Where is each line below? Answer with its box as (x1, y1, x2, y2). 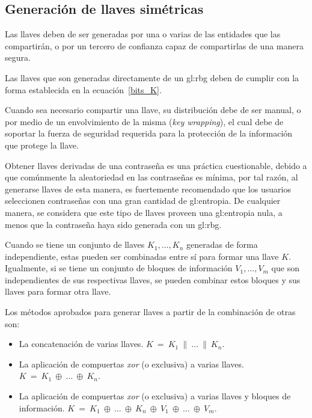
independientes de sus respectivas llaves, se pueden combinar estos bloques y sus (5, 273, 301, 286)
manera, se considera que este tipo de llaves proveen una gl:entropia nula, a (5, 206, 283, 218)
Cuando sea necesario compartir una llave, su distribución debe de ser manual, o (5, 103, 301, 116)
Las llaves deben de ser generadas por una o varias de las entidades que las (5, 28, 281, 40)
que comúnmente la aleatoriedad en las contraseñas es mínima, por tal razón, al (5, 171, 298, 183)
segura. (5, 51, 31, 64)
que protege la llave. (5, 138, 79, 151)
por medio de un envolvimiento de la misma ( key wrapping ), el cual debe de (5, 115, 284, 128)
